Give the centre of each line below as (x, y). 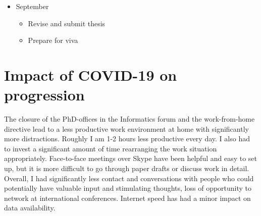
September (32, 6)
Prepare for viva (53, 40)
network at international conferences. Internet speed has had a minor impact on (127, 198)
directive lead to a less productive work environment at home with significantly (126, 128)
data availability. (30, 208)
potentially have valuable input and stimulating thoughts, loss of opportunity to (128, 188)
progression (44, 95)
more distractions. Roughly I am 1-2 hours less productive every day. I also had (127, 139)
